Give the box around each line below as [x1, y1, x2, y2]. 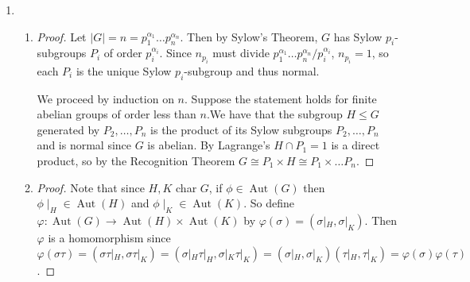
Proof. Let [37, 28, 87, 44]
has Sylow [333, 28, 383, 44]
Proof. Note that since [37, 179, 145, 195]
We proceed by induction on [37, 90, 174, 106]
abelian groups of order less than [37, 106, 196, 122]
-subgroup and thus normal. [184, 62, 320, 79]
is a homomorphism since [48, 229, 171, 245]
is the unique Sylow [76, 62, 172, 79]
